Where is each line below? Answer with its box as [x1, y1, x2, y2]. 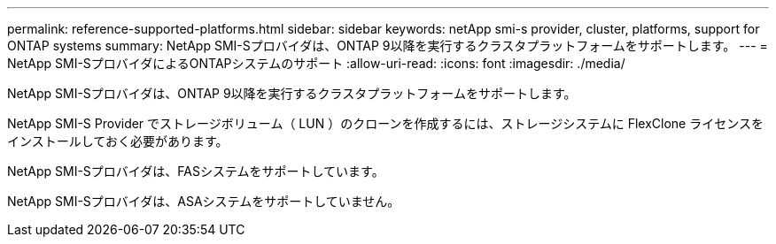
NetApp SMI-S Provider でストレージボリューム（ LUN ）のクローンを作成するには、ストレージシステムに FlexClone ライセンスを [7, 116, 764, 131]
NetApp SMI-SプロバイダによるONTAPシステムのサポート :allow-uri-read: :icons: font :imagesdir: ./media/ [7, 56, 625, 71]
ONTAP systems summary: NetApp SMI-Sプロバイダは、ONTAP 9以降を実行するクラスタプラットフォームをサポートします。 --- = [7, 38, 768, 53]
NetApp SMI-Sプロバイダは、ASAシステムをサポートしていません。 [7, 194, 400, 209]
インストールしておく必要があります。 [7, 133, 229, 149]
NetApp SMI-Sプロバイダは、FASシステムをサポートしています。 [7, 164, 384, 179]
